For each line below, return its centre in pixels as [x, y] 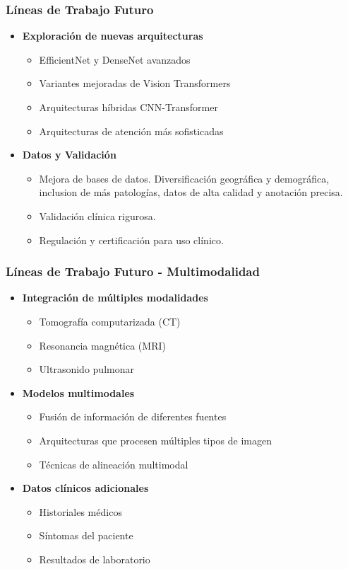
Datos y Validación [69, 155]
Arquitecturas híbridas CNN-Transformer [128, 107]
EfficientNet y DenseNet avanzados [115, 59]
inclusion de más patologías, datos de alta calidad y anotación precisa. [191, 192]
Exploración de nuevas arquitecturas [113, 36]
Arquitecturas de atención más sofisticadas [131, 131]
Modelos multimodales [78, 392]
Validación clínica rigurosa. [97, 215]
